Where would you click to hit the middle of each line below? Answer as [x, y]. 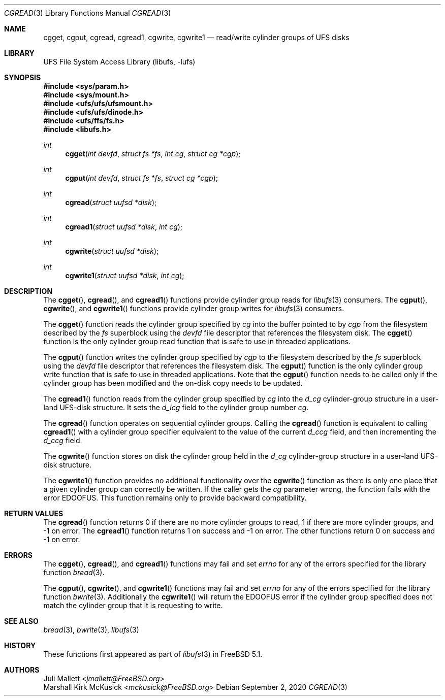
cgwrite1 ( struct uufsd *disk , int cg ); [125, 275]
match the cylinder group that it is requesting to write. [133, 605]
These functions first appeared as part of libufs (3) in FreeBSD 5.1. [153, 654]
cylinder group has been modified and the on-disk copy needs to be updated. [173, 383]
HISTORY [20, 645]
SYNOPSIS [23, 77]
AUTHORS [22, 670]
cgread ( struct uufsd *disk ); [111, 202]
